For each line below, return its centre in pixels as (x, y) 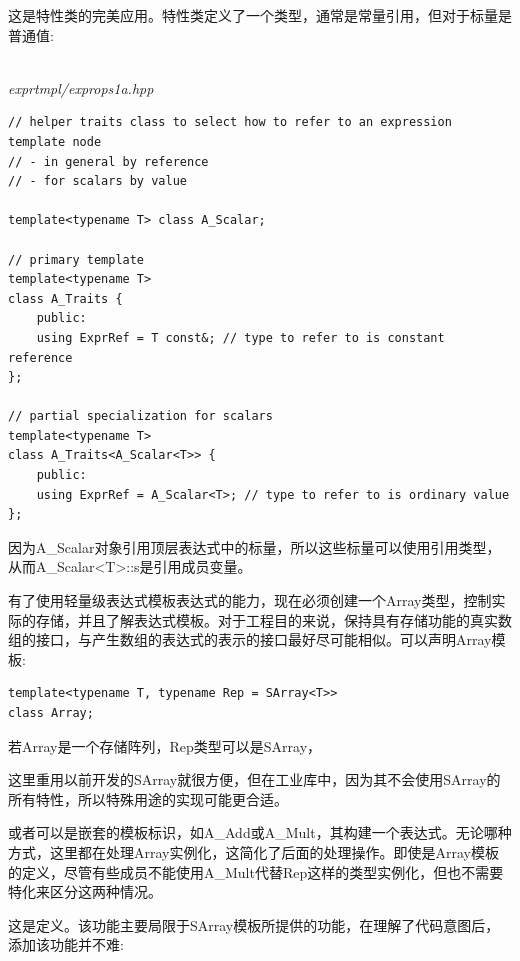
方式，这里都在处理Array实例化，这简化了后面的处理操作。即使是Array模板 (253, 851)
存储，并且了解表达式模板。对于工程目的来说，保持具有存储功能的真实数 (273, 619)
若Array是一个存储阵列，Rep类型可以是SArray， (165, 745)
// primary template (76, 259)
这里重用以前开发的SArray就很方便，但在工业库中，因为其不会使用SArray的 (254, 779)
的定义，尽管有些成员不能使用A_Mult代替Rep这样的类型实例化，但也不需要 (256, 871)
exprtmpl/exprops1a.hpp (81, 87)
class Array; (51, 713)
